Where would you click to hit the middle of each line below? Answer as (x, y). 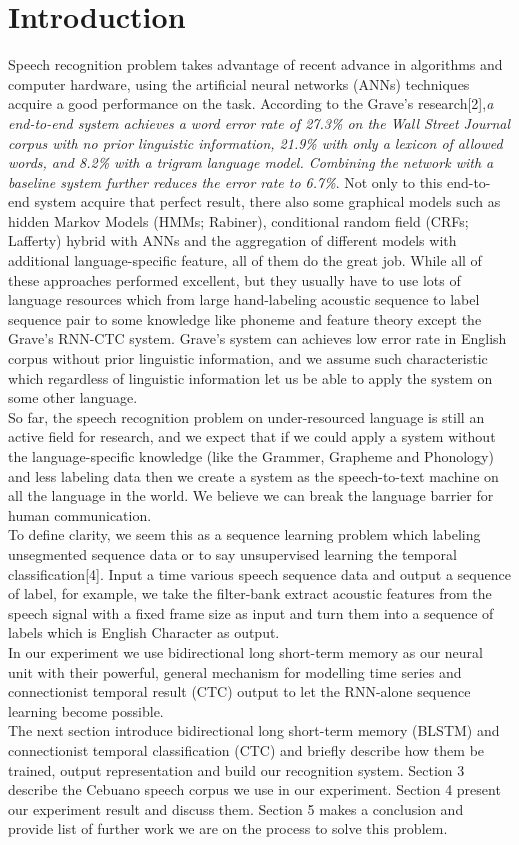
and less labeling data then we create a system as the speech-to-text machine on (253, 475)
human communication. (80, 514)
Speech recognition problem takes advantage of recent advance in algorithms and (255, 64)
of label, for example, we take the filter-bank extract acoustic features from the (250, 593)
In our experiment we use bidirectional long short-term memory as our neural (245, 651)
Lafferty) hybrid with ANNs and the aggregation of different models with (232, 240)
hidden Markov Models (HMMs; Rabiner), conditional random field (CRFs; (238, 220)
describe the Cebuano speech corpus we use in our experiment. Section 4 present (254, 789)
